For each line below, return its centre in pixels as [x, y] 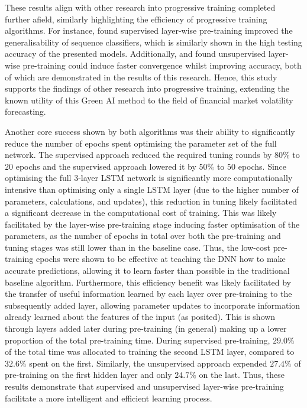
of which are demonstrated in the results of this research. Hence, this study [141, 77]
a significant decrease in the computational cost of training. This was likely [141, 213]
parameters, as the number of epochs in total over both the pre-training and [143, 236]
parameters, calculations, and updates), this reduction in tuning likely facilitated [151, 201]
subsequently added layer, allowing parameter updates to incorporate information [153, 305]
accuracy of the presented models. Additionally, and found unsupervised [135, 54]
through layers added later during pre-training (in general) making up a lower [146, 328]
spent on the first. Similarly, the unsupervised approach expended [148, 363]
